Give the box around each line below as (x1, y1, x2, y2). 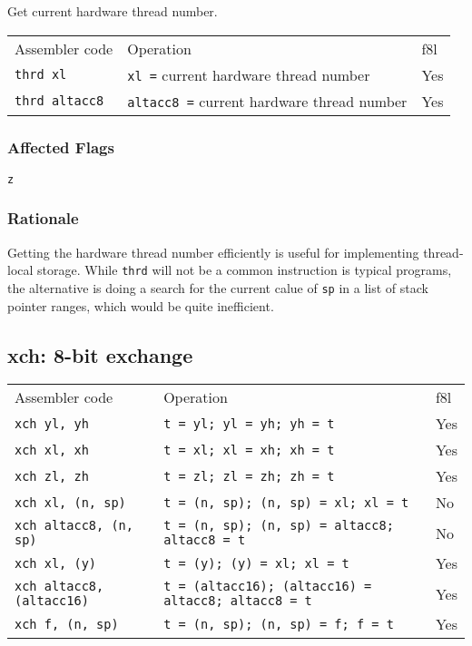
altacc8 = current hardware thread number (127, 90, 408, 112)
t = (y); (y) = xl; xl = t (163, 555, 349, 571)
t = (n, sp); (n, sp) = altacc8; (163, 518, 394, 533)
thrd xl (15, 67, 67, 83)
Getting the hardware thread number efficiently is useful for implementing (7, 242, 419, 261)
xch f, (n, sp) (15, 616, 119, 631)
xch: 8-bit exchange (7, 340, 193, 368)
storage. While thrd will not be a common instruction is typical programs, (37, 260, 452, 279)
